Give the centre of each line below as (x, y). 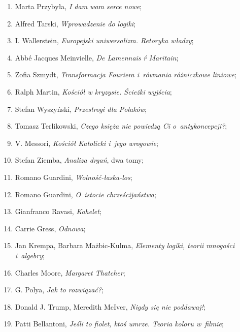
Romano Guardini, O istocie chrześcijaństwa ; (85, 194)
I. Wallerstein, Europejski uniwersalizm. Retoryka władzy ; (104, 40)
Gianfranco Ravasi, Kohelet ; (58, 211)
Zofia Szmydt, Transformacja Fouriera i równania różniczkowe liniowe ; (126, 74)
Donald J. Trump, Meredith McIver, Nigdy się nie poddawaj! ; (110, 306)
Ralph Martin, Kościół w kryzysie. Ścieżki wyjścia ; (93, 91)
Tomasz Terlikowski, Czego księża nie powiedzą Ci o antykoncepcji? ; (121, 126)
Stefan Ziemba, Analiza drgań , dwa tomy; (79, 160)
